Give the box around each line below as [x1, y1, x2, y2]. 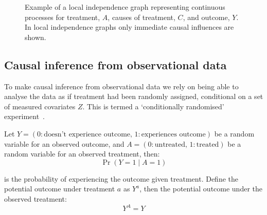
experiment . [4, 111, 45, 122]
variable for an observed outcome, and [4, 138, 124, 149]
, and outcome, [183, 11, 230, 22]
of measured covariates [4, 101, 76, 111]
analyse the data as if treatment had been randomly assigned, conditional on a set [4, 91, 263, 102]
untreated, [154, 141, 187, 148]
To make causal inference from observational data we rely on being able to [4, 81, 239, 91]
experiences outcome [141, 130, 206, 138]
